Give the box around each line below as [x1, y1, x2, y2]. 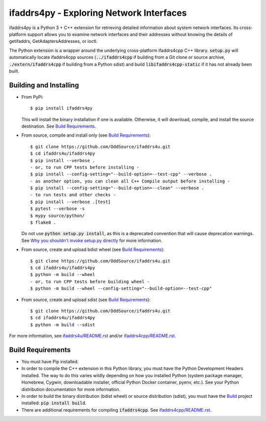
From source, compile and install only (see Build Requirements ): [21, 132, 151, 138]
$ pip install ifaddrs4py [30, 105, 93, 111]
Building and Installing [9, 81, 79, 89]
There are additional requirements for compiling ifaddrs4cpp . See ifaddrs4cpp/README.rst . [21, 407, 212, 413]
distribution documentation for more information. [21, 386, 121, 392]
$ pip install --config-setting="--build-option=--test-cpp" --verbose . [30, 172, 212, 177]
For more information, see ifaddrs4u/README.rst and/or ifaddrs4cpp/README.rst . [9, 333, 176, 339]
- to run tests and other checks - [30, 192, 116, 198]
